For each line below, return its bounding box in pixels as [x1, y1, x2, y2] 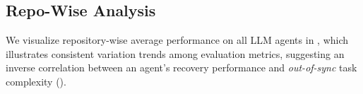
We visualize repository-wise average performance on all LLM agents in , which [6, 33, 349, 47]
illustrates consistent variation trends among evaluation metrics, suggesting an [6, 46, 345, 61]
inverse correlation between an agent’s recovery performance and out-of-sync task [6, 60, 357, 75]
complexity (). [6, 74, 66, 88]
